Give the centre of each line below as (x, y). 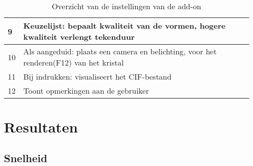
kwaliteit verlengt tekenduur (79, 37)
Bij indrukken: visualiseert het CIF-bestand (98, 76)
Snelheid (26, 158)
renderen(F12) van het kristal (74, 62)
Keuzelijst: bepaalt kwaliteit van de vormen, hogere (125, 25)
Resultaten (41, 127)
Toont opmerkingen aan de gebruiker (86, 91)
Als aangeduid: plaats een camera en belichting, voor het (120, 51)
